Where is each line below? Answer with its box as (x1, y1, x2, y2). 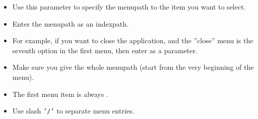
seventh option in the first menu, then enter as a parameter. (12, 45, 198, 55)
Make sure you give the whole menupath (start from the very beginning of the (12, 62, 254, 72)
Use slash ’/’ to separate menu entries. (12, 105, 135, 116)
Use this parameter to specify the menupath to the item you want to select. (12, 2, 246, 12)
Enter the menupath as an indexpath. (12, 18, 128, 29)
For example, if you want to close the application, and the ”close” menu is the (12, 35, 253, 46)
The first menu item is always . (12, 88, 108, 99)
